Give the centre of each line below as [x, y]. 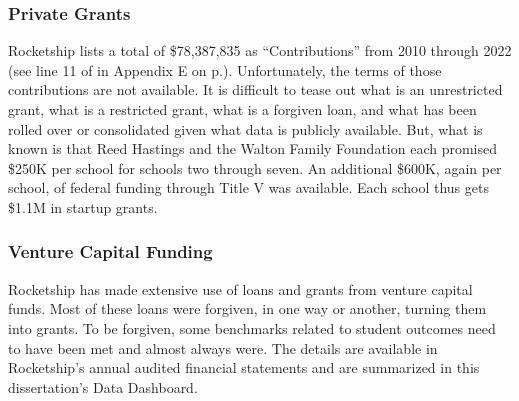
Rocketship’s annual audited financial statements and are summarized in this [244, 367]
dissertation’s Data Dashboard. [103, 386]
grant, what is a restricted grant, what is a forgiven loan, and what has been [242, 109]
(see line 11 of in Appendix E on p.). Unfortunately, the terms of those [225, 69]
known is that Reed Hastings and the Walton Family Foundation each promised [253, 148]
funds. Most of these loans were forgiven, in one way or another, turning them [247, 308]
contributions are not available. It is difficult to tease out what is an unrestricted [255, 89]
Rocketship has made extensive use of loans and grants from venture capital [240, 288]
